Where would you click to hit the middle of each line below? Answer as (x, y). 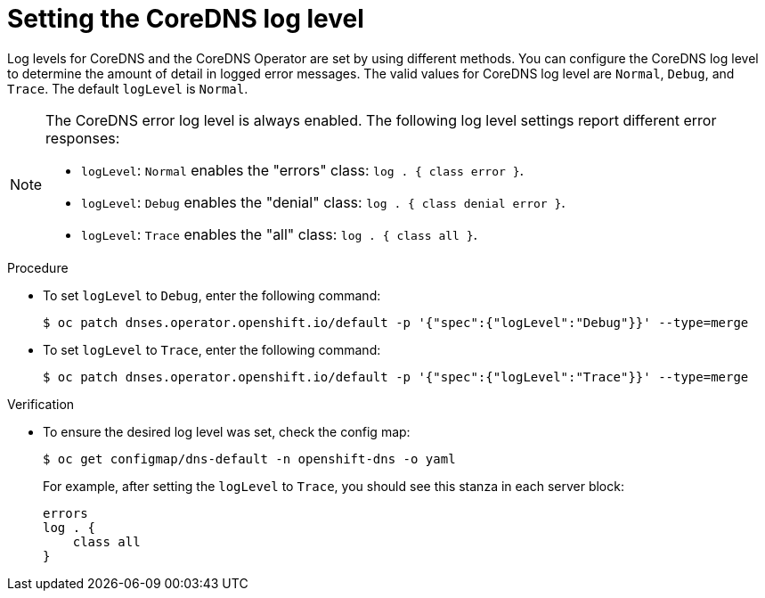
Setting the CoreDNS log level (186, 19)
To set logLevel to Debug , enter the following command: (212, 295)
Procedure (38, 267)
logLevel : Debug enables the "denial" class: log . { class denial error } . (323, 202)
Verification (41, 404)
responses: (83, 138)
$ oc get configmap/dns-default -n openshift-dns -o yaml (249, 459)
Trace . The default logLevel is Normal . (128, 88)
